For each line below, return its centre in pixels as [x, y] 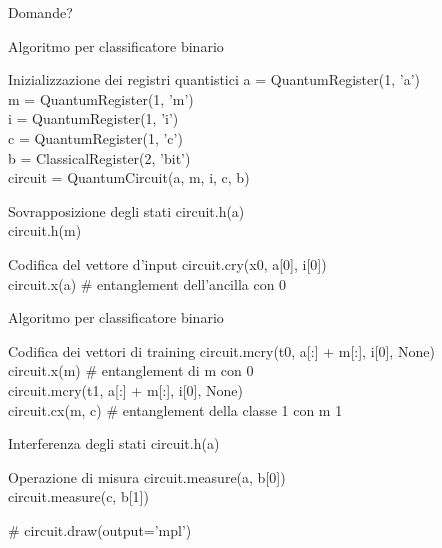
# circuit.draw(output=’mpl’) [100, 529]
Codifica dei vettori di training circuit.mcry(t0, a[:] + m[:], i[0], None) [221, 350]
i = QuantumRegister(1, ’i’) [93, 118]
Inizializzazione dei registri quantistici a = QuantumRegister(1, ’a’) [214, 79]
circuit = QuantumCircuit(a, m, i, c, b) [129, 177]
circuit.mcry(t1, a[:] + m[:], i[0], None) [125, 389]
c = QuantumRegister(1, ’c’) [95, 137]
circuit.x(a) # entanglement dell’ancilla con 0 [147, 283]
